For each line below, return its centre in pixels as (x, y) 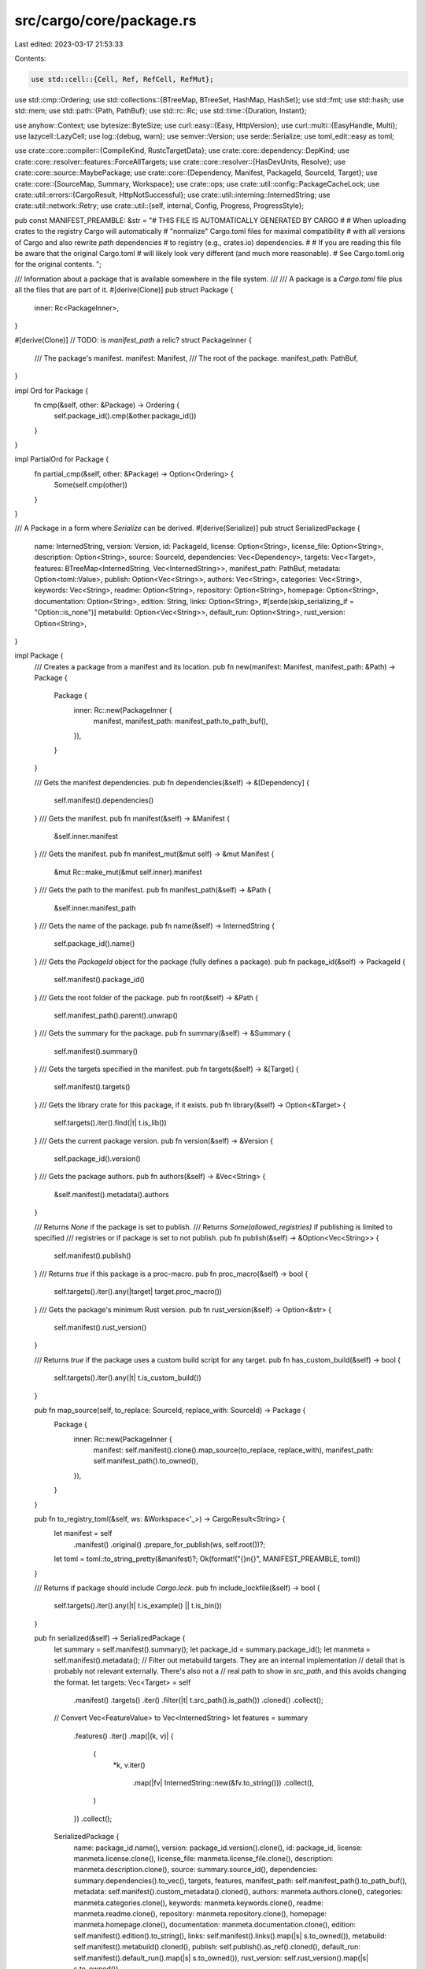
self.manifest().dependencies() (104, 800)
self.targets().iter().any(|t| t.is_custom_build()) (128, 1378)
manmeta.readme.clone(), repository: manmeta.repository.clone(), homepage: (200, 1913)
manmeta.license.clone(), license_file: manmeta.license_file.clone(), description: (203, 1858)
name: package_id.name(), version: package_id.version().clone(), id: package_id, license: (218, 1848)
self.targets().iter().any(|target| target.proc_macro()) (138, 1292)
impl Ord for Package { (52, 391)
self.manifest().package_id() (100, 980)
